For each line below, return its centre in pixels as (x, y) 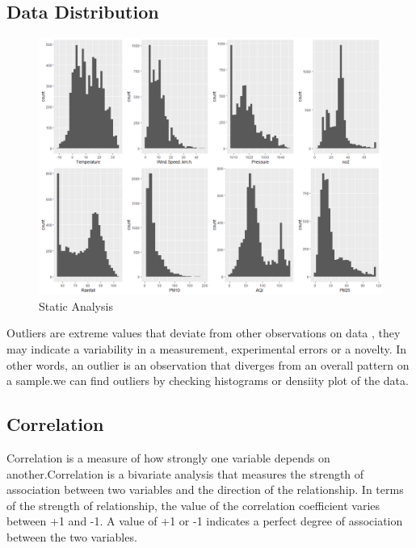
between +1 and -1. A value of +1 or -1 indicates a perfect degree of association (205, 521)
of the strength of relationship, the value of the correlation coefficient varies (193, 505)
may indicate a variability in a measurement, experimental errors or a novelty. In (207, 348)
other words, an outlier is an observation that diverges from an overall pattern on (208, 364)
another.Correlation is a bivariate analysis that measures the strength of (185, 473)
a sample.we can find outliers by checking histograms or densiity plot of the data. (208, 381)
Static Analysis (76, 305)
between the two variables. (72, 536)
